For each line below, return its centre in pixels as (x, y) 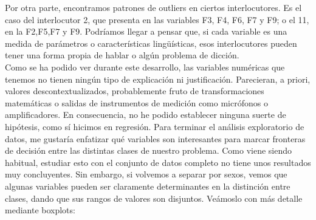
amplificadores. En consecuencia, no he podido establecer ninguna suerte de (146, 115)
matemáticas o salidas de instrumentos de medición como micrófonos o (136, 102)
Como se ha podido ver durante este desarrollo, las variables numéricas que (145, 67)
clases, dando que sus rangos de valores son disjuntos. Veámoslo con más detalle (154, 198)
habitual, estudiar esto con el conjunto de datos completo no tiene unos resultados (158, 162)
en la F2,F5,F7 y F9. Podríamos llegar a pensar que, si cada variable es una (146, 31)
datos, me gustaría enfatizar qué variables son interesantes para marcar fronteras (155, 138)
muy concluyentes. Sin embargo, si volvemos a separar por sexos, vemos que (146, 174)
